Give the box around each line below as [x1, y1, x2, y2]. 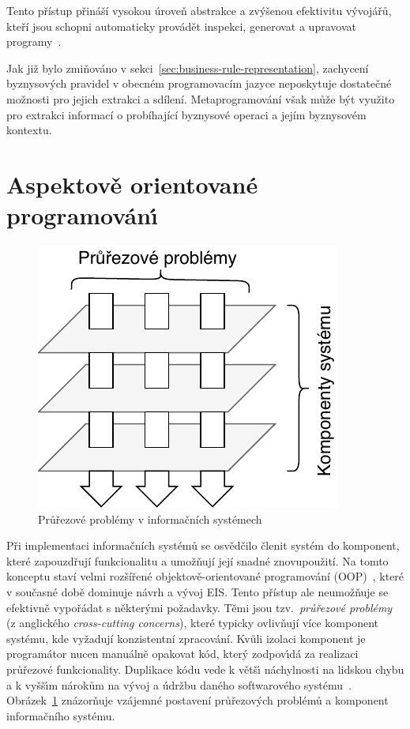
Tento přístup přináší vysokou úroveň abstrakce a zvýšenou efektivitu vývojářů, [6, 2, 392, 18]
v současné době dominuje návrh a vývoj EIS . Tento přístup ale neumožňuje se [6, 584, 389, 600]
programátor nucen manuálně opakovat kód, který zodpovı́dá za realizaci [6, 645, 359, 662]
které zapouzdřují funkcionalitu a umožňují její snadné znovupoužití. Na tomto [6, 552, 389, 569]
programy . [6, 33, 62, 50]
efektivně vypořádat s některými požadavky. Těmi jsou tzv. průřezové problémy [6, 599, 393, 615]
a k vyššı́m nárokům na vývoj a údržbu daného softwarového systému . [6, 676, 352, 693]
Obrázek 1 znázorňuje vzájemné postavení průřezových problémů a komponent [6, 692, 389, 708]
